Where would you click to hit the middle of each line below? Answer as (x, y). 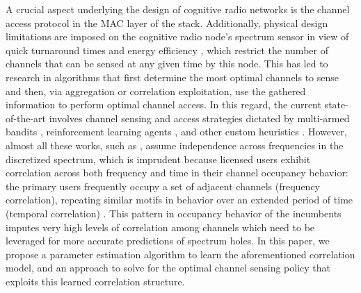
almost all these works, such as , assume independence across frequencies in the (175, 145)
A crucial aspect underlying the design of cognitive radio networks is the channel (178, 9)
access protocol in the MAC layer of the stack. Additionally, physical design (167, 23)
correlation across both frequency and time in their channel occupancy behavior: (177, 173)
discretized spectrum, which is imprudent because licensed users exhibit (158, 159)
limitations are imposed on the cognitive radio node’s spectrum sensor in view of (177, 36)
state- (336, 104)
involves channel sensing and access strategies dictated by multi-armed (199, 118)
